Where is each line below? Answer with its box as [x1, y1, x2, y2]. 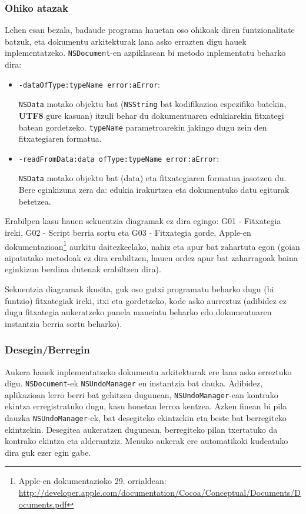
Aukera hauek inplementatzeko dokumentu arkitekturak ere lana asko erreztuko [5, 365, 292, 378]
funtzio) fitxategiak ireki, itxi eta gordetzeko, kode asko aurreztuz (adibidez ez [5, 294, 287, 306]
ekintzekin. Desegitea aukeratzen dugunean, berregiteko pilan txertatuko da [5, 423, 278, 435]
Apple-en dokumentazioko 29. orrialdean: [18, 475, 167, 487]
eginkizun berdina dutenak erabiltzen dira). [5, 263, 161, 275]
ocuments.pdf [18, 498, 67, 510]
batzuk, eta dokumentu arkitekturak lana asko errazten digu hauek [5, 35, 247, 47]
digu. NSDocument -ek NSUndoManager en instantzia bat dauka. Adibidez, [5, 377, 263, 389]
